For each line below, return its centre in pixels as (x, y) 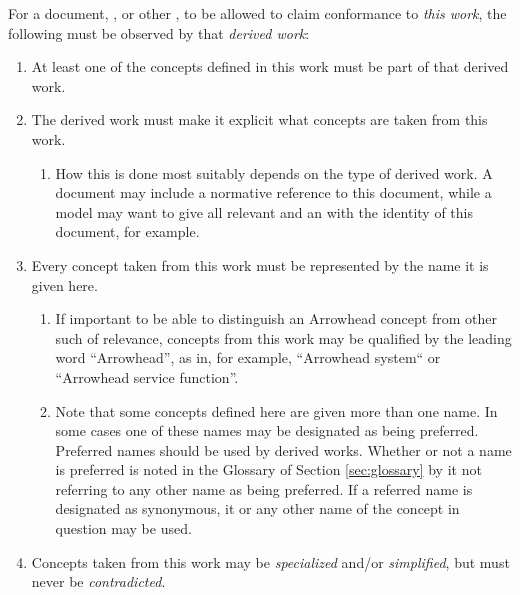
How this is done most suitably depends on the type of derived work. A (274, 172)
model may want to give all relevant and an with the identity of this (264, 211)
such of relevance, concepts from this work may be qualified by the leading (283, 337)
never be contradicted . (98, 581)
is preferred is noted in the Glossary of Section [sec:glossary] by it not (268, 469)
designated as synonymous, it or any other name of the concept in (257, 508)
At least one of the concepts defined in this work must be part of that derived (270, 66)
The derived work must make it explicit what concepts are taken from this (259, 119)
